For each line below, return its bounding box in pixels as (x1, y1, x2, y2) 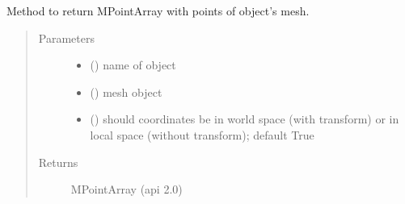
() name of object (90, 56, 176, 73)
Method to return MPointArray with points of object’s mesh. (6, 2, 310, 19)
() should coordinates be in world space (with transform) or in (90, 110, 399, 127)
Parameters (38, 29, 95, 46)
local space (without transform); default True (90, 126, 314, 143)
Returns (38, 153, 78, 170)
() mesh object (90, 83, 162, 100)
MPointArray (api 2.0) (70, 181, 183, 198)
